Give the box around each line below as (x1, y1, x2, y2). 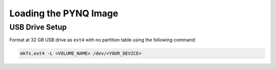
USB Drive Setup (9, 22, 67, 32)
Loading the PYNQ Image (9, 8, 119, 19)
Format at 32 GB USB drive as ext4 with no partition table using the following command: (9, 37, 196, 43)
